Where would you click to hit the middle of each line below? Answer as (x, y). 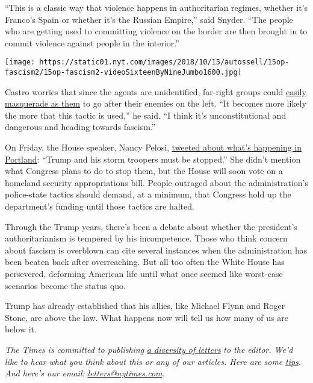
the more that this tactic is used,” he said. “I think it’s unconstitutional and (146, 115)
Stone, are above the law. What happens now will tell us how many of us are (147, 317)
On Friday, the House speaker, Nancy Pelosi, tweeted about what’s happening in (153, 147)
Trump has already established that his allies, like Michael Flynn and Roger (145, 306)
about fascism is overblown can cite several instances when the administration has (156, 250)
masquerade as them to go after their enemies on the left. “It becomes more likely (156, 103)
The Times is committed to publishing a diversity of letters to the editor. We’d (149, 349)
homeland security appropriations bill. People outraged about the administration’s (156, 182)
